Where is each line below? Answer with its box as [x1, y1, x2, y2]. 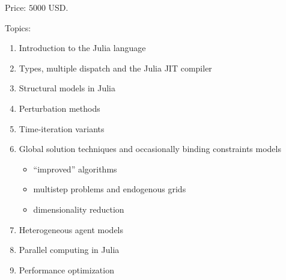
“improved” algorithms [33, 162, 117, 175]
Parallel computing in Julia [19, 243, 120, 256]
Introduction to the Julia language [19, 41, 146, 54]
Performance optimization [19, 263, 114, 276]
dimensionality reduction [33, 202, 124, 215]
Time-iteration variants [19, 122, 105, 135]
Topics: [5, 21, 31, 34]
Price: [5, 1, 26, 13]
